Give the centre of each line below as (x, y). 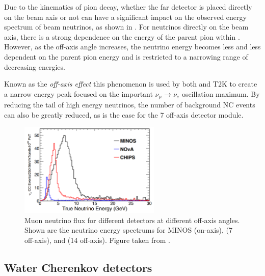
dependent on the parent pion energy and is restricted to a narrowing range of (126, 56)
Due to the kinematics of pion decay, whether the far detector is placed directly (128, 7)
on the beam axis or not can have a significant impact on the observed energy (125, 17)
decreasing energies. (35, 66)
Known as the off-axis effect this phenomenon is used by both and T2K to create (131, 84)
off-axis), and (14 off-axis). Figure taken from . (97, 240)
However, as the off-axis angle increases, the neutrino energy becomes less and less (132, 47)
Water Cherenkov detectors (78, 267)
